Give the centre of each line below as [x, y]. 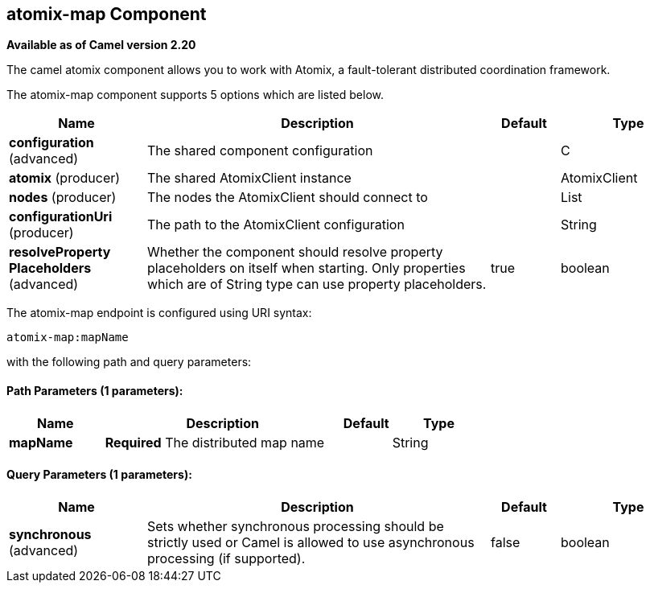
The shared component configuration [260, 151]
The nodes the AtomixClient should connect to [288, 198]
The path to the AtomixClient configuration [276, 225]
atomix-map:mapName [68, 338]
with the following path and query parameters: [129, 362]
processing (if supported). [226, 558]
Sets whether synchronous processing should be [296, 526]
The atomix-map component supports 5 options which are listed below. [195, 95]
